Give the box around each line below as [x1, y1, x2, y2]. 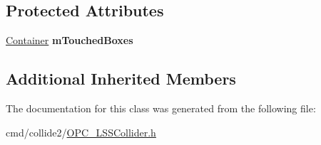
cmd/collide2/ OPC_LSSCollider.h [6, 124, 156, 139]
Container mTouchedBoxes [6, 33, 133, 48]
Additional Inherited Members [6, 68, 236, 90]
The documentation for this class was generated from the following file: [6, 101, 316, 115]
